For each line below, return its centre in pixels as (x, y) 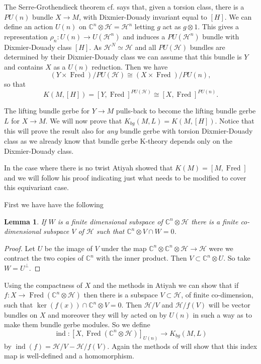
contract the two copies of (44, 258)
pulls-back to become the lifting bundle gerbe (186, 111)
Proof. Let (20, 248)
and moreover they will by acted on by (107, 314)
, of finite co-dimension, (217, 295)
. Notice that (235, 120)
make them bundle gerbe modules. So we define (77, 324)
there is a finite (215, 221)
